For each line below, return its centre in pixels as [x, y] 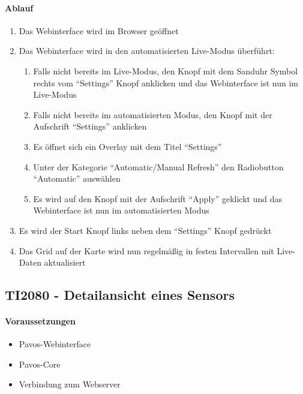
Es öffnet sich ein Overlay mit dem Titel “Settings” [127, 146]
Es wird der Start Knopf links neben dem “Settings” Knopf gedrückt [145, 230]
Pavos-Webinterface [55, 344]
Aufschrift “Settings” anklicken [90, 126]
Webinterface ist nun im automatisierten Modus [121, 210]
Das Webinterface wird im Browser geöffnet [99, 30]
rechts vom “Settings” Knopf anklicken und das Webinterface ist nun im [166, 82]
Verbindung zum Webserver [70, 384]
